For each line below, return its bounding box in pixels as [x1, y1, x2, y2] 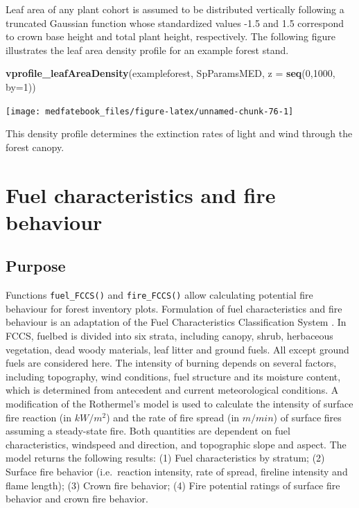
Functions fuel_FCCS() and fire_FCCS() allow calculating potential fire [6, 288, 313, 302]
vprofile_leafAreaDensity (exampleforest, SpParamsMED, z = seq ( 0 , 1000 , [6, 66, 335, 80]
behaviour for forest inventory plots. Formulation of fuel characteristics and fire [6, 301, 342, 315]
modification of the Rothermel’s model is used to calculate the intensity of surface [6, 396, 353, 410]
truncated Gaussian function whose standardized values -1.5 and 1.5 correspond [6, 15, 344, 30]
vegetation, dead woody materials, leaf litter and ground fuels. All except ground [6, 342, 349, 356]
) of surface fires [273, 410, 342, 424]
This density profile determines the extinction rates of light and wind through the [6, 126, 353, 141]
